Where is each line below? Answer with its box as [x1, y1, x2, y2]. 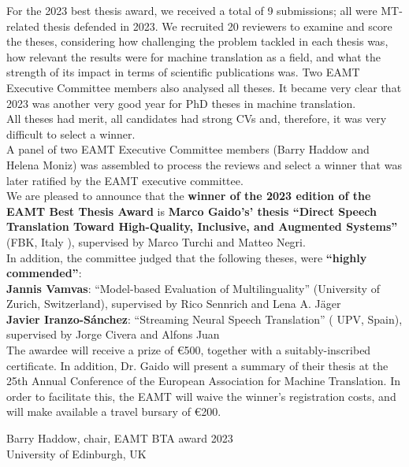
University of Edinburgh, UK [6, 445, 147, 461]
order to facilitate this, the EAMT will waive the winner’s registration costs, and [6, 387, 396, 404]
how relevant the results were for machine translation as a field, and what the [6, 48, 381, 65]
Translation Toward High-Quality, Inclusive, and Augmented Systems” [6, 218, 398, 235]
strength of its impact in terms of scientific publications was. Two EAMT [6, 64, 360, 80]
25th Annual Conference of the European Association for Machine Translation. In [6, 372, 400, 389]
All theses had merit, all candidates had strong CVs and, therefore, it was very [6, 110, 387, 127]
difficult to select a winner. [6, 125, 136, 142]
